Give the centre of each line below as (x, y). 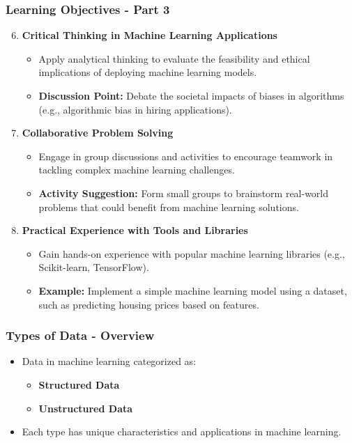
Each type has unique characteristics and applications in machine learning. (182, 432)
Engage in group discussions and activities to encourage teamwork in (186, 156)
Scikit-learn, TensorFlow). (94, 267)
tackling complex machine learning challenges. (137, 170)
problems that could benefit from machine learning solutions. (169, 207)
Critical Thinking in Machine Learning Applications (150, 35)
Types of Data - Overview (80, 335)
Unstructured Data (86, 408)
